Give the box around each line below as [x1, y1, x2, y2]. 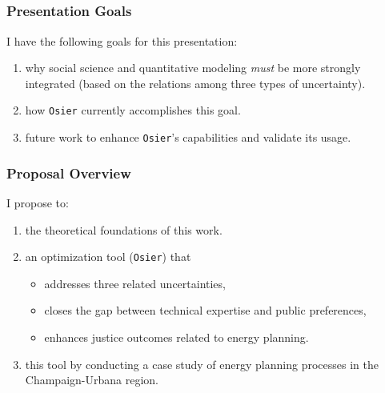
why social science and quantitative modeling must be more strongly [25, 59, 361, 76]
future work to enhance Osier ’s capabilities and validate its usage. [25, 129, 351, 146]
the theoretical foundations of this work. [25, 221, 223, 238]
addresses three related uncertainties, [44, 275, 226, 291]
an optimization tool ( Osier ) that [25, 248, 191, 265]
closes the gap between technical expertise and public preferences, [44, 302, 367, 319]
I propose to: [6, 194, 69, 211]
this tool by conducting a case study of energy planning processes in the [25, 355, 379, 372]
